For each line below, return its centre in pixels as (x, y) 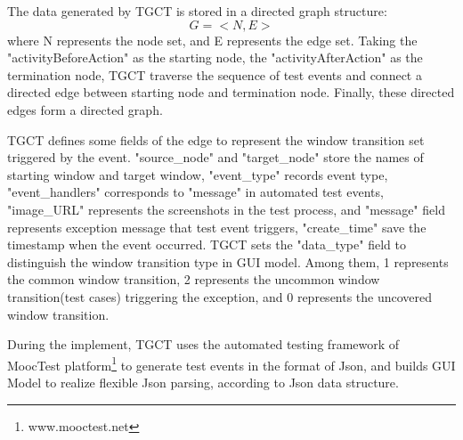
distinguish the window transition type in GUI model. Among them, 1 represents (228, 261)
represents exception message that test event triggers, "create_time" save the (217, 227)
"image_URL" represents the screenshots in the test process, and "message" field (226, 209)
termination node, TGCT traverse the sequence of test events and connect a (215, 74)
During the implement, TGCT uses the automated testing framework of (203, 344)
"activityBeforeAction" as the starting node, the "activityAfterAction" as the (215, 57)
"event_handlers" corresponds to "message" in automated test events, (195, 192)
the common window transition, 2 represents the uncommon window (194, 279)
